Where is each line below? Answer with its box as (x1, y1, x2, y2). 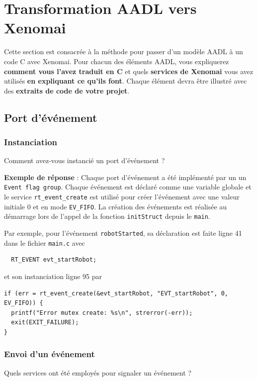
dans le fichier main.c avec (4, 237, 85, 248)
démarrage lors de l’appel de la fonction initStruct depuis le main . (4, 211, 210, 221)
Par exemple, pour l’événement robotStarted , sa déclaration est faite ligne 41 (4, 228, 242, 238)
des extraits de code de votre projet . (4, 85, 130, 95)
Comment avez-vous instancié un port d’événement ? (4, 155, 165, 166)
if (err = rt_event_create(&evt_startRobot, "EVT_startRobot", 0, (4, 289, 229, 297)
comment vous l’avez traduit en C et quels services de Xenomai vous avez (4, 66, 254, 76)
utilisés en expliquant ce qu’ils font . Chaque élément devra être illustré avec (4, 76, 247, 86)
